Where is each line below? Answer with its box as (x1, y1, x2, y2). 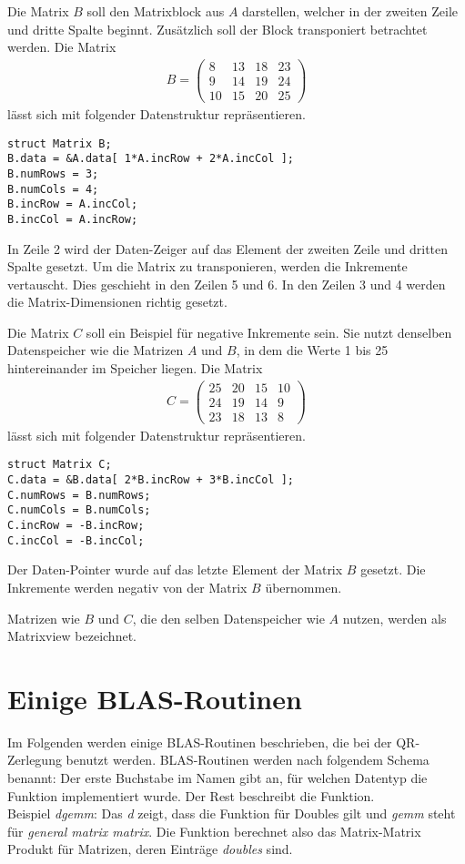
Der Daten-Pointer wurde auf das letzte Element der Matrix (7, 560, 343, 579)
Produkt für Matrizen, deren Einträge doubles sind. (7, 839, 293, 859)
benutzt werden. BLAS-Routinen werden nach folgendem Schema (66, 750, 430, 769)
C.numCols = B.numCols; (7, 503, 151, 517)
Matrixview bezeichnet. (7, 626, 136, 645)
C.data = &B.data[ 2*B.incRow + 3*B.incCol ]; (7, 473, 294, 487)
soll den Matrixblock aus (86, 2, 225, 20)
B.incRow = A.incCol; (7, 198, 138, 211)
